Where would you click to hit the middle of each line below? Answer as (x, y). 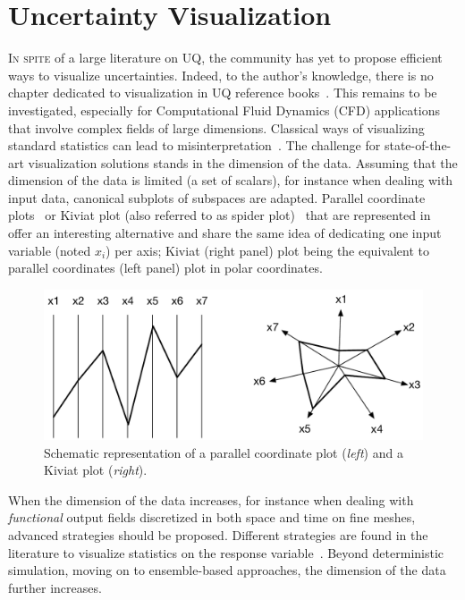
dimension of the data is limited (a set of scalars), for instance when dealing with (231, 180)
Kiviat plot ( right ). (96, 470)
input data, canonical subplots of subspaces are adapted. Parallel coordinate (217, 197)
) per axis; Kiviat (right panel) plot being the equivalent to (267, 250)
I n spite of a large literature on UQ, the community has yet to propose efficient (225, 58)
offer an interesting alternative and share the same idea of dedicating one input (225, 233)
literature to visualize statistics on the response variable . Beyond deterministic (226, 552)
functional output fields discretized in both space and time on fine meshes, (212, 517)
